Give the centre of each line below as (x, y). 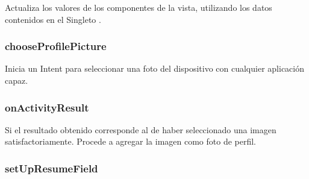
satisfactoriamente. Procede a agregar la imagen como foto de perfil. (131, 141)
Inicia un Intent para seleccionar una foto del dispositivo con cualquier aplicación (154, 68)
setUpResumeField (51, 168)
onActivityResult (47, 107)
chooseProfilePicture (56, 46)
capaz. (17, 80)
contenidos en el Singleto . (53, 19)
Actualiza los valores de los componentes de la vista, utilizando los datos (139, 7)
